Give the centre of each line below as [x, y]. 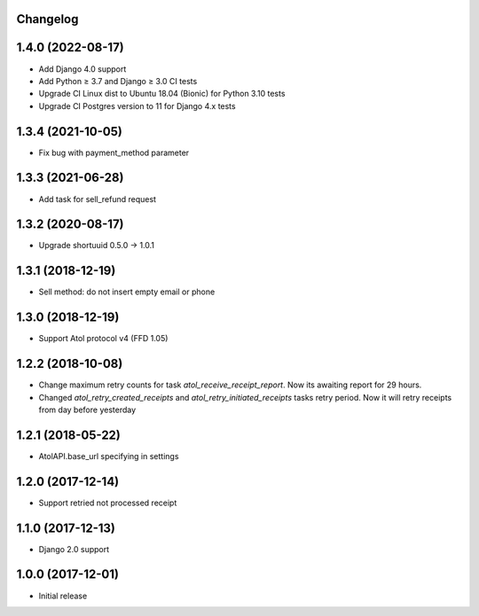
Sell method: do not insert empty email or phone [127, 292]
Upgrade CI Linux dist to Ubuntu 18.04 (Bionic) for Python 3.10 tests [162, 94]
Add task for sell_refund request [98, 199]
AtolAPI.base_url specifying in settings [109, 456]
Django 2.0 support [74, 549]
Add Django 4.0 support [82, 69]
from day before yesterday [87, 409]
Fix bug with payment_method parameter [114, 152]
